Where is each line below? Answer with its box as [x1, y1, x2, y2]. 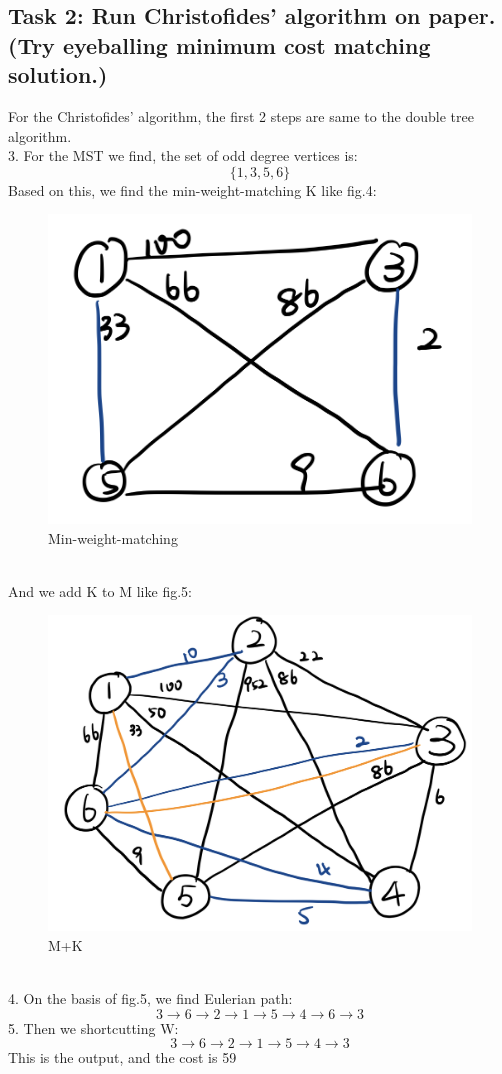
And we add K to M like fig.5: [8, 580, 192, 601]
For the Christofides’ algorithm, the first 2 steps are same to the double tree [8, 105, 474, 126]
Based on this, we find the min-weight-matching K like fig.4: [8, 179, 377, 200]
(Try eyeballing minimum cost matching [8, 29, 431, 60]
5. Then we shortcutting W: [8, 1017, 179, 1038]
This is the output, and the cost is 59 [8, 1047, 237, 1068]
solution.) [8, 59, 108, 90]
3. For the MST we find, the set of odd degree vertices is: [8, 145, 358, 166]
